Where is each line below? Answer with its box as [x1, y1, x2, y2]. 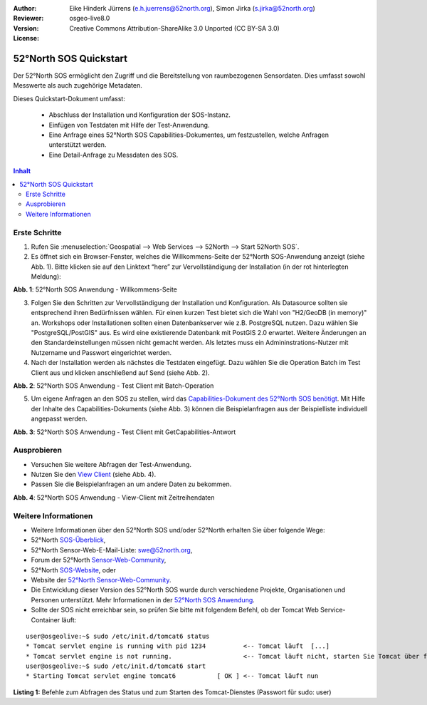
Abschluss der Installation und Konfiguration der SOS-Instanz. [48, 110, 231, 119]
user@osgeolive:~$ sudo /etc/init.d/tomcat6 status [26, 632, 210, 640]
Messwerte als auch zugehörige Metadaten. [13, 81, 142, 90]
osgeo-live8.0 [69, 14, 110, 23]
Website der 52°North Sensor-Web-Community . [31, 575, 172, 584]
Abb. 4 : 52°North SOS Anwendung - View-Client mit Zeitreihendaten [13, 493, 215, 502]
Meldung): [31, 272, 62, 281]
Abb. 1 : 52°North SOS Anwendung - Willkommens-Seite [13, 285, 177, 294]
